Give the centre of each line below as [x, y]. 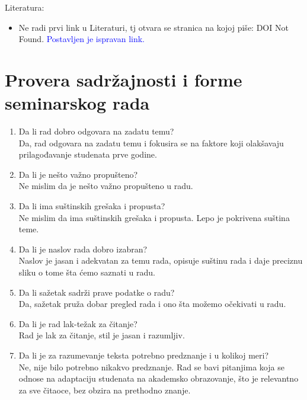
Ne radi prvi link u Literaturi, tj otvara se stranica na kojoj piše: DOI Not [153, 27]
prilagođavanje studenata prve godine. [88, 154]
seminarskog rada [77, 103]
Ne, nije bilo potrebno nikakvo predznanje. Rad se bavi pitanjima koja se [151, 367]
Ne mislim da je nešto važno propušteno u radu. [106, 186]
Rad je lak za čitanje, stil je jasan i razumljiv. [102, 335]
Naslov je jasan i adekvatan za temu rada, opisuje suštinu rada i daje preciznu [161, 260]
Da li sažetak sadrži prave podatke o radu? [97, 292]
